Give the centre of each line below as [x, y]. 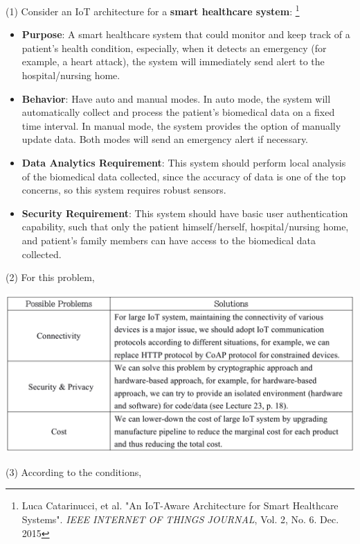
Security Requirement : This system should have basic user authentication [185, 213]
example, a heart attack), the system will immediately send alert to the [173, 61]
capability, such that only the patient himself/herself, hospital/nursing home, [185, 227]
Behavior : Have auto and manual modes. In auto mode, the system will [176, 98]
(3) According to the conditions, [74, 471]
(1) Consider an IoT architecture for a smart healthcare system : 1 [153, 10]
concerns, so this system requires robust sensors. [124, 190]
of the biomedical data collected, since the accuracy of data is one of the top [184, 176]
